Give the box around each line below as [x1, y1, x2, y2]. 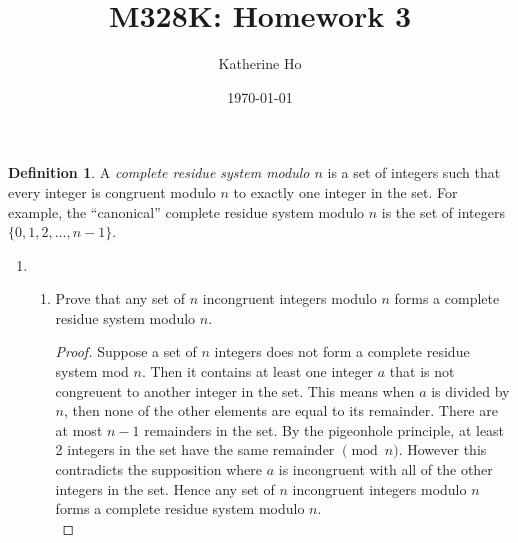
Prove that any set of [55, 288, 186, 309]
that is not [389, 361, 455, 382]
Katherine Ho [218, 53, 302, 74]
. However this [398, 439, 487, 460]
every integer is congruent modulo [8, 181, 216, 202]
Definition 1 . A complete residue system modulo [8, 162, 310, 183]
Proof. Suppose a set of [55, 341, 197, 362]
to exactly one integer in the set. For [233, 181, 458, 202]
